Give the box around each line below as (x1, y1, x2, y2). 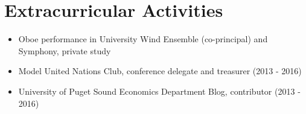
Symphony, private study (18, 44, 111, 57)
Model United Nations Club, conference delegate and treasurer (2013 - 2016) (18, 65, 302, 77)
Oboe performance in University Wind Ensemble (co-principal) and (18, 33, 268, 45)
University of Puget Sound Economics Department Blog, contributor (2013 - (18, 84, 301, 97)
